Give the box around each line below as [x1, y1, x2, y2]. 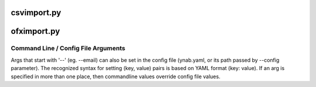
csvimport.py [11, 8, 61, 18]
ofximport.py [11, 26, 60, 36]
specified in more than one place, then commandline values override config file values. [11, 73, 221, 80]
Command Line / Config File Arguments [11, 44, 126, 53]
